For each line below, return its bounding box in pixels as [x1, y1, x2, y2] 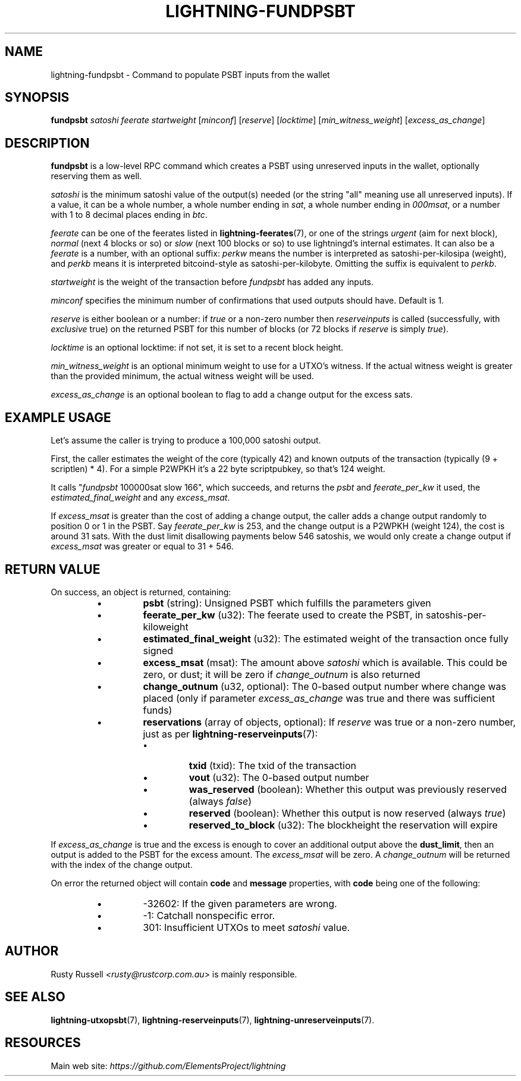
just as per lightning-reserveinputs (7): [143, 727, 318, 740]
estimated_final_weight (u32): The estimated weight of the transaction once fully [143, 632, 509, 645]
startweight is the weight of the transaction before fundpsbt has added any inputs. [51, 277, 374, 288]
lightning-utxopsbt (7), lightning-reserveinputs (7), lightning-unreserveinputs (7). [51, 1014, 375, 1025]
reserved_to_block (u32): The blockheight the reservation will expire [189, 818, 498, 831]
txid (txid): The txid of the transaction [189, 759, 357, 771]
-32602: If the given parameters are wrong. [143, 897, 337, 910]
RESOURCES [5, 1035, 81, 1051]
